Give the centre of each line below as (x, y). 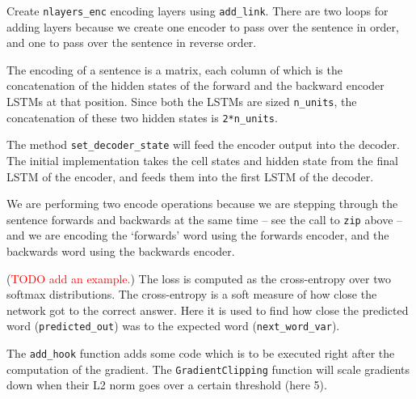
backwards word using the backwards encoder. (121, 251)
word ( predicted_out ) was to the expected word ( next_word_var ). (173, 326)
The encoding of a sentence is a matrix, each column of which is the (174, 69)
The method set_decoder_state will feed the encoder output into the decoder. (203, 144)
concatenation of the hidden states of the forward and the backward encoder (195, 85)
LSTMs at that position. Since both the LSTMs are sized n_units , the (182, 102)
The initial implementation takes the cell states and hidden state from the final (202, 160)
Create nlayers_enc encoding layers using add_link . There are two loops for (197, 11)
